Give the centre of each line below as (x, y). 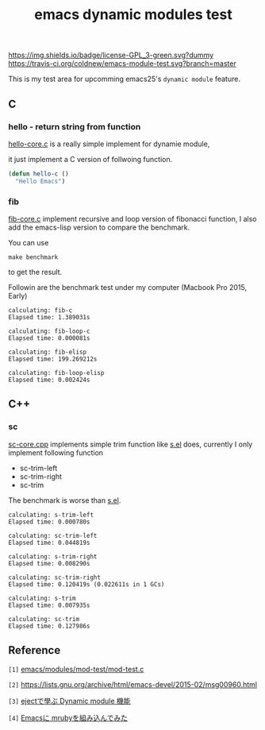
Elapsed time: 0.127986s (49, 626)
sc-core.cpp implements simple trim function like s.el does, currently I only (131, 444)
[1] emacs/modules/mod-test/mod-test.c (76, 670)
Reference (35, 650)
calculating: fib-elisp (48, 352)
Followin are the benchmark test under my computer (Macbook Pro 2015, (128, 287)
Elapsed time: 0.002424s (49, 380)
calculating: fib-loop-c (49, 331)
